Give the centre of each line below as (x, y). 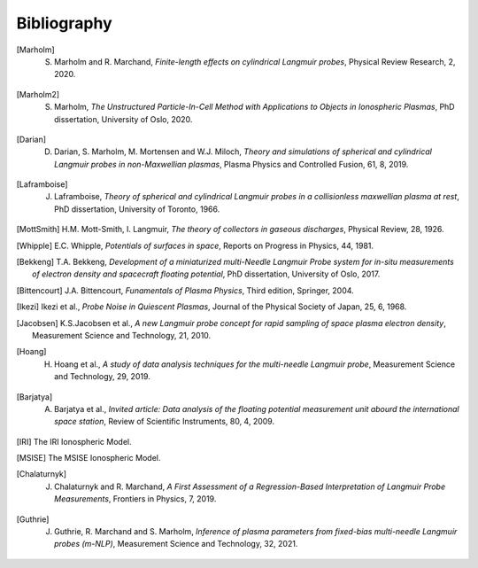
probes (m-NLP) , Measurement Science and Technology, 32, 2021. (176, 544)
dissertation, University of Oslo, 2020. (123, 119)
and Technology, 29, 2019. (102, 377)
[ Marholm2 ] (38, 94)
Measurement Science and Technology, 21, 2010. (122, 335)
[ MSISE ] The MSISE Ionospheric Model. (89, 458)
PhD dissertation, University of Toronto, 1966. (137, 209)
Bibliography (64, 23)
